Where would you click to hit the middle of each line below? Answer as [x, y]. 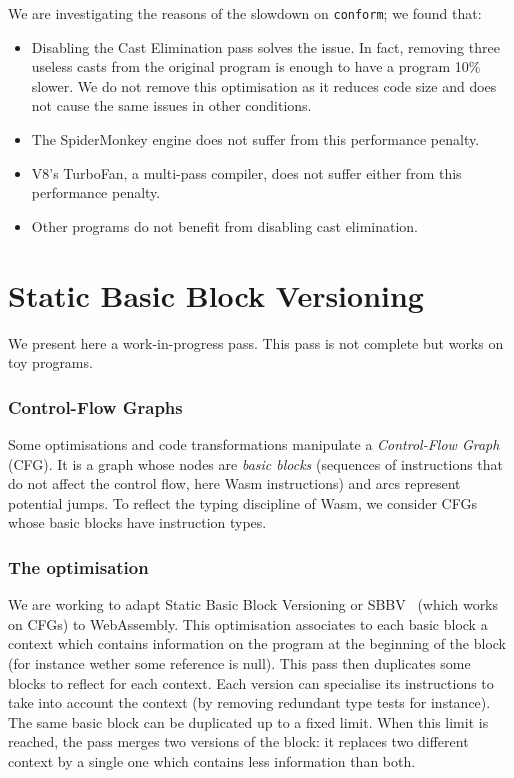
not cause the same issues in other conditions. [171, 105]
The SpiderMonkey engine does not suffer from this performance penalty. [255, 139]
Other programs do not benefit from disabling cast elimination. [224, 225]
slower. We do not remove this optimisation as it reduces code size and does [264, 85]
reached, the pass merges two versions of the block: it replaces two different [238, 741]
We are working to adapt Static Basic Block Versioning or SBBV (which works [253, 604]
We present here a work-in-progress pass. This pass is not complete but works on [256, 342]
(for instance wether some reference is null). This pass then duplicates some [239, 662]
